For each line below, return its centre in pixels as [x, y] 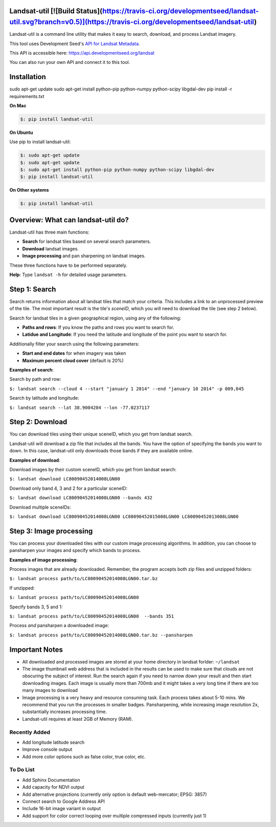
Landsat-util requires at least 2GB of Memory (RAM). [77, 719]
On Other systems [29, 190]
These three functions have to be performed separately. [68, 265]
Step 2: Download [38, 422]
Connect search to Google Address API [63, 801]
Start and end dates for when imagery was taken [74, 353]
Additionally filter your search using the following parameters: [74, 344]
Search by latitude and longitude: [44, 398]
